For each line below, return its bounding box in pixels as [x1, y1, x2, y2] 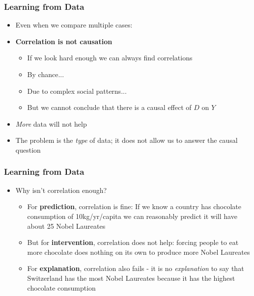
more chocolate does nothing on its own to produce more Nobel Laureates [27, 246, 250, 257]
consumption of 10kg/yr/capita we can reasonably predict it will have [27, 211, 237, 221]
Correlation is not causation [15, 36, 113, 46]
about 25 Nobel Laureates [27, 220, 106, 231]
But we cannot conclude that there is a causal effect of [27, 102, 192, 112]
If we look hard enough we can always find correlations [27, 53, 193, 63]
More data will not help [15, 118, 87, 129]
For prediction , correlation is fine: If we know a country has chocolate [27, 201, 241, 212]
